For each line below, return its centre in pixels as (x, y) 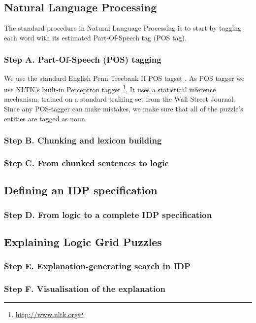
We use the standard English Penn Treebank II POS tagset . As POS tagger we (124, 78)
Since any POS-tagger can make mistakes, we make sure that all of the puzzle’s (124, 109)
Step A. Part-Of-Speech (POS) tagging (83, 59)
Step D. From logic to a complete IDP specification (108, 214)
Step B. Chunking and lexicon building (83, 140)
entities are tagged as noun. (46, 118)
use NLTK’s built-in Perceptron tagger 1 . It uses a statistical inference (110, 89)
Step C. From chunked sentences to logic (86, 163)
